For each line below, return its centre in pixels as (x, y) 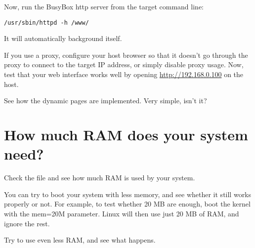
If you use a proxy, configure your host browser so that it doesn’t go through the (126, 55)
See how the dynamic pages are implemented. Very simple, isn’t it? (106, 101)
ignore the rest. (27, 223)
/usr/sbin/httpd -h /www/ (46, 22)
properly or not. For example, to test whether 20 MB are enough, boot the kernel (127, 204)
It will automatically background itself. (63, 38)
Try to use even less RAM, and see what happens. (80, 240)
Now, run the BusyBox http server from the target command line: (104, 6)
